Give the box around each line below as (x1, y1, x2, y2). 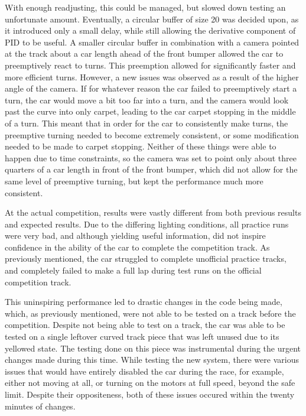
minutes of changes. (5, 399, 76, 412)
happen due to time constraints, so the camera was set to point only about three (5, 151, 297, 164)
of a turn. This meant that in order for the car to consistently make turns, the (5, 116, 288, 129)
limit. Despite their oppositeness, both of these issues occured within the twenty (5, 388, 295, 400)
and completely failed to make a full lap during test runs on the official (5, 264, 262, 277)
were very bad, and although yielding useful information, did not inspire (5, 229, 266, 242)
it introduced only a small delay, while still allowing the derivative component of (5, 24, 296, 37)
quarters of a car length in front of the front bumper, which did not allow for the (5, 163, 298, 175)
